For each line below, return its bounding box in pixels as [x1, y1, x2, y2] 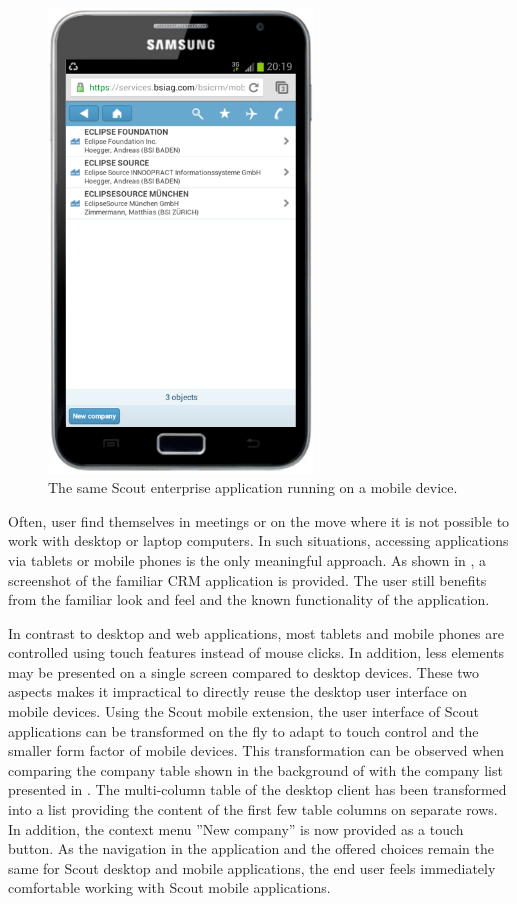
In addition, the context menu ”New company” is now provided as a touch [8, 818, 464, 839]
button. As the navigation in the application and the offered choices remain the [8, 838, 494, 859]
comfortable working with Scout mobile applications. [8, 877, 331, 898]
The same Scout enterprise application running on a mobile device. [48, 477, 458, 498]
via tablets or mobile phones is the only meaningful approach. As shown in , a [8, 549, 487, 570]
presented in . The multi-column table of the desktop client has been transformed [8, 779, 507, 800]
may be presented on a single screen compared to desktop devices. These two [8, 661, 480, 682]
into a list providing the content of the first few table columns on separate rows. [8, 799, 498, 820]
